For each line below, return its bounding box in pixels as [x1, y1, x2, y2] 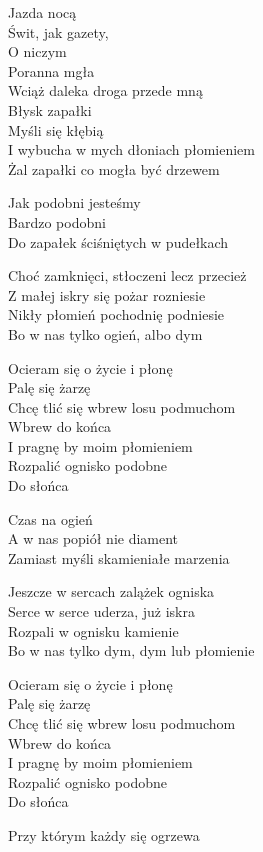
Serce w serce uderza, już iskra [8, 601, 195, 622]
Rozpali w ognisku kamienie [8, 620, 179, 641]
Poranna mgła [8, 60, 95, 81]
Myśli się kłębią [8, 119, 104, 140]
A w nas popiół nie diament [8, 528, 179, 549]
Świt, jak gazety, [8, 21, 109, 42]
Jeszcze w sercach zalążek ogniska [8, 581, 215, 602]
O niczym [8, 41, 67, 62]
